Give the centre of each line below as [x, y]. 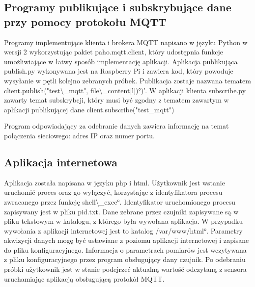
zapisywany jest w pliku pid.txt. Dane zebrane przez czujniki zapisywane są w [121, 211]
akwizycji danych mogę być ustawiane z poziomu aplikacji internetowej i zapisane [127, 240]
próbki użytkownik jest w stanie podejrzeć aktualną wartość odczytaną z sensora [125, 269]
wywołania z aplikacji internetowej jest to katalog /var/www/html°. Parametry [123, 230]
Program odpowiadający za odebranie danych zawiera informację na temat [116, 126]
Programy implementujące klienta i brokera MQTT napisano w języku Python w [126, 42]
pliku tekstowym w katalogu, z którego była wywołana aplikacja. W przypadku [123, 221]
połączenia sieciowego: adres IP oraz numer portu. [79, 135]
